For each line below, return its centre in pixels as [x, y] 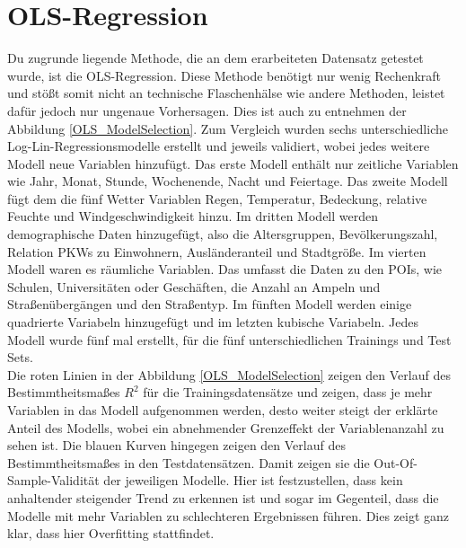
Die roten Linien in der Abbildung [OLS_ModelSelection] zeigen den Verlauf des [229, 374]
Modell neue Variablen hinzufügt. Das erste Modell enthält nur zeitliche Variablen [233, 163]
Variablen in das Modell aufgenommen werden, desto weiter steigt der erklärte [223, 410]
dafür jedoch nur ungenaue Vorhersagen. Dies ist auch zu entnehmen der [207, 110]
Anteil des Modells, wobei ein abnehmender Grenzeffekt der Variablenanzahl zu [226, 427]
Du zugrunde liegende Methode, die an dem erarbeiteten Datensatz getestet [215, 58]
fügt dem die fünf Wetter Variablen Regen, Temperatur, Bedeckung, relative [217, 198]
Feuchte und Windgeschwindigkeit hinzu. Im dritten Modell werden [193, 216]
